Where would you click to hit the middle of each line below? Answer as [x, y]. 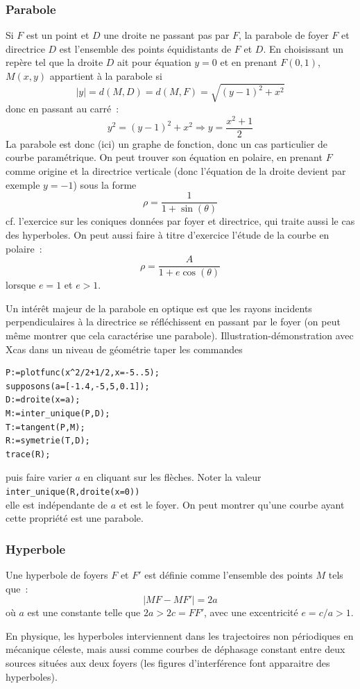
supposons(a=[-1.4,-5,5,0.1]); [78, 386]
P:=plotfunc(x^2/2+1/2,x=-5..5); [83, 373]
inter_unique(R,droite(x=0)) [73, 492]
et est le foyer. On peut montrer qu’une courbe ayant [232, 504]
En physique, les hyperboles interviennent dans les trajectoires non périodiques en [180, 635]
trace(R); [28, 454]
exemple [23, 184]
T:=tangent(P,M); [45, 427]
